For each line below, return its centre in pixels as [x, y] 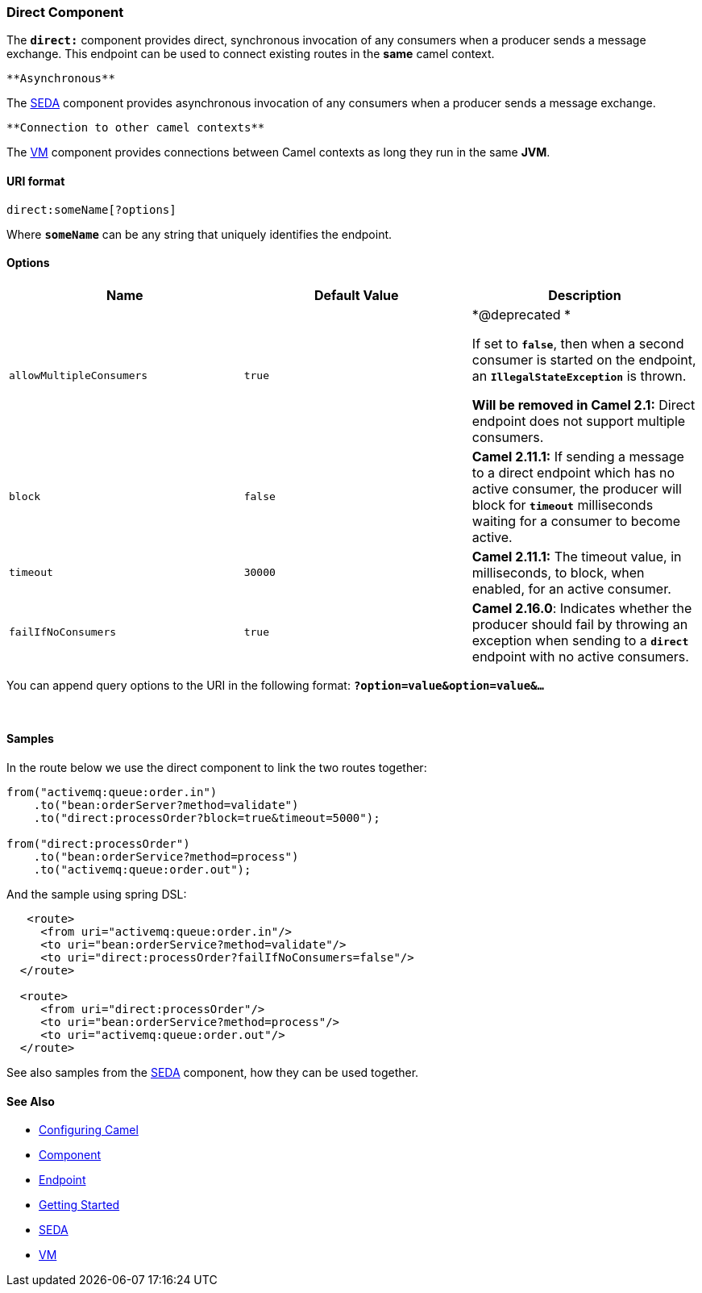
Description [585, 295]
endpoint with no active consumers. [580, 656]
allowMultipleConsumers [79, 376]
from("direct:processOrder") [98, 844]
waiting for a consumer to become [576, 521]
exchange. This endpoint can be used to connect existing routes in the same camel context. [251, 54]
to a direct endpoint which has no [573, 472]
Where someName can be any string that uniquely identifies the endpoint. [199, 234]
